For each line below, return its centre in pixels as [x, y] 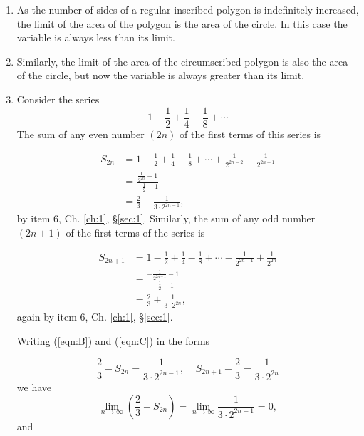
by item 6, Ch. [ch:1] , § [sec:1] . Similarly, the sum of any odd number [166, 218]
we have [34, 386]
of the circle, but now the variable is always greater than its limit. [161, 75]
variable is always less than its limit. [96, 37]
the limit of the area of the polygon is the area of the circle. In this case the [182, 23]
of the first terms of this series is [250, 134]
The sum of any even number [80, 134]
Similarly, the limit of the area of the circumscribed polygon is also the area [182, 61]
